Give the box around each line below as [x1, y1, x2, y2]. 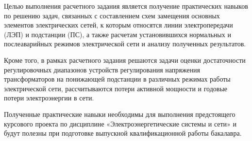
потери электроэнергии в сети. [4, 93, 94, 103]
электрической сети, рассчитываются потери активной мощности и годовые [4, 83, 228, 93]
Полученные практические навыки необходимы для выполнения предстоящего [4, 109, 235, 119]
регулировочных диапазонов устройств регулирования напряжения [4, 64, 200, 74]
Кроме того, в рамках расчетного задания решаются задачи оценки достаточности [4, 55, 246, 65]
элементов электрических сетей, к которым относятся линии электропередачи [4, 20, 233, 30]
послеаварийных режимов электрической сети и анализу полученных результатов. [4, 39, 246, 49]
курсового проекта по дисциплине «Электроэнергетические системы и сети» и [4, 118, 237, 128]
